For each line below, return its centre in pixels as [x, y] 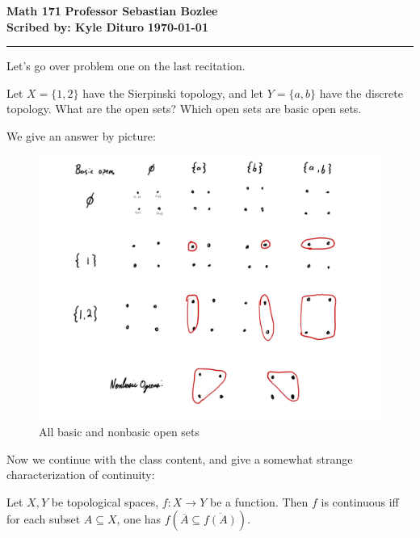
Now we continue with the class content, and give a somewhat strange [180, 458]
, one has [139, 519]
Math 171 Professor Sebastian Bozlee [112, 11]
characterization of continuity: [81, 475]
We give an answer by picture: [81, 135]
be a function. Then [259, 501]
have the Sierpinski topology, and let [173, 92]
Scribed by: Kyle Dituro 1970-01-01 [107, 26]
